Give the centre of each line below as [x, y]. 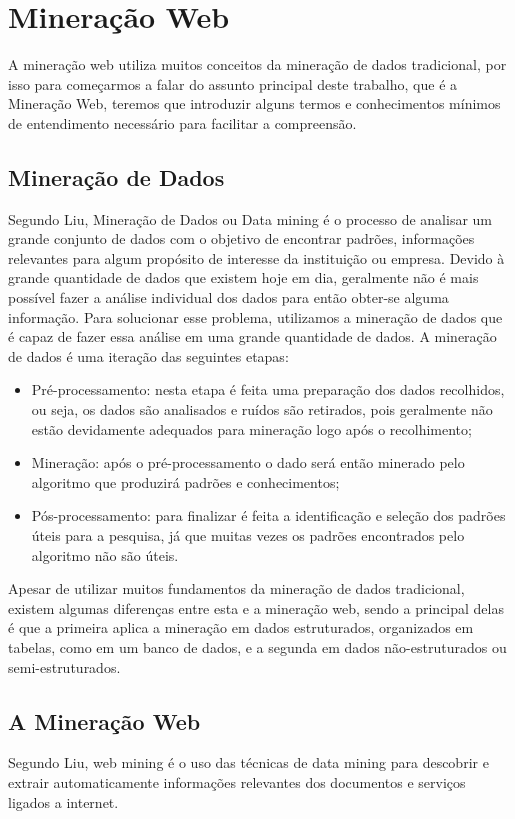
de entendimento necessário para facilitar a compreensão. [182, 122]
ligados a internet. [63, 801]
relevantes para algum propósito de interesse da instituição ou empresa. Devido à [256, 257]
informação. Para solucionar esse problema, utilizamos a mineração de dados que [255, 316]
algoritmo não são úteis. [105, 554]
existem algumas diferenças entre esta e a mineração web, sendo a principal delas [256, 607]
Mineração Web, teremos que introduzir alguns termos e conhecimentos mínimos [254, 103]
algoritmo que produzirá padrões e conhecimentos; [185, 481]
